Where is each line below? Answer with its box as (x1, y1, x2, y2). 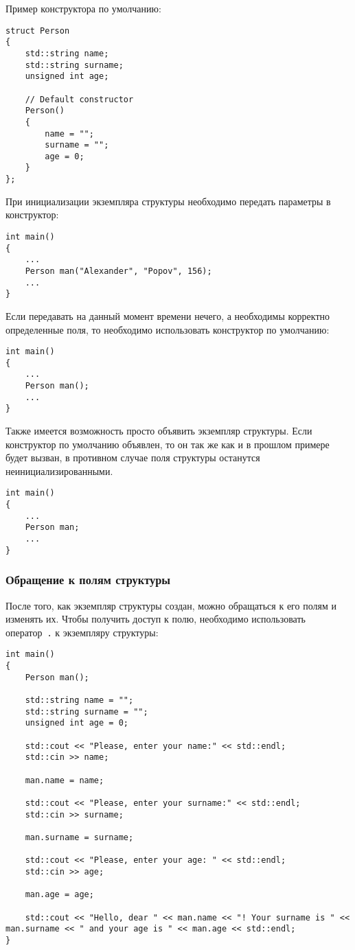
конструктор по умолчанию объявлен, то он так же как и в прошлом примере (5, 437, 330, 451)
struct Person (5, 25, 70, 36)
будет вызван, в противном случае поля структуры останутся (5, 450, 260, 465)
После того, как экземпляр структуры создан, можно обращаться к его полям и (5, 598, 336, 612)
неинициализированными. (5, 463, 113, 478)
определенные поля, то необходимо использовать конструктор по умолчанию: (5, 322, 330, 336)
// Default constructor (25, 94, 134, 104)
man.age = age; (25, 890, 94, 900)
